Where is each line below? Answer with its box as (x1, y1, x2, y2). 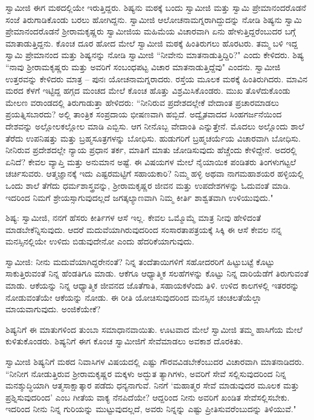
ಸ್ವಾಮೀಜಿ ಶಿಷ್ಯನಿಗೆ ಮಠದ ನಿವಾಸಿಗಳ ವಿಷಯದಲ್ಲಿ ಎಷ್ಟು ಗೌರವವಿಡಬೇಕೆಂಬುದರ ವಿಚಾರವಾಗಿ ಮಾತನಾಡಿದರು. (5, 355, 304, 368)
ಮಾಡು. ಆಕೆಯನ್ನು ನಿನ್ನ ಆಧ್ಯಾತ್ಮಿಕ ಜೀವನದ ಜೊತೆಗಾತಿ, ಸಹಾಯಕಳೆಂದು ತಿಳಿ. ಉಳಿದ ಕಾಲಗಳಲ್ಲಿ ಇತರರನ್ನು (5, 279, 300, 292)
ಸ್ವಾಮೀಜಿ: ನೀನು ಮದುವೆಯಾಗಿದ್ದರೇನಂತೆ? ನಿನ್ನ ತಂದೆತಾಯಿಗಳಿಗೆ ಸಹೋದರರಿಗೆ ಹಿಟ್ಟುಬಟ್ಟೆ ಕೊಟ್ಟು (5, 255, 275, 267)
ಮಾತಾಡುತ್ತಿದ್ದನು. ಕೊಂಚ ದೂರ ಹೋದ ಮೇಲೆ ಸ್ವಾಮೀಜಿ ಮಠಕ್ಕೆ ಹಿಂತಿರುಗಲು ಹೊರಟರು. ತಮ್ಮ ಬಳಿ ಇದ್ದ (5, 36, 298, 49)
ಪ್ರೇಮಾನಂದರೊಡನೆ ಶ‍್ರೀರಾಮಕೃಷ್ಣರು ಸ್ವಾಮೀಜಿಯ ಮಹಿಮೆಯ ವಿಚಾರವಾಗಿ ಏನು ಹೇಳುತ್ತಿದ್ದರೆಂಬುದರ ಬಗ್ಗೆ (5, 25, 296, 38)
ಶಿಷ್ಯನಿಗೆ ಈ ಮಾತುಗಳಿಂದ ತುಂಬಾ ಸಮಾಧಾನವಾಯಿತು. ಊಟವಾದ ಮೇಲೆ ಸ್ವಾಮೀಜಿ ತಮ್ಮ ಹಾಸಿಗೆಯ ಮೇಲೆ (5, 323, 303, 335)
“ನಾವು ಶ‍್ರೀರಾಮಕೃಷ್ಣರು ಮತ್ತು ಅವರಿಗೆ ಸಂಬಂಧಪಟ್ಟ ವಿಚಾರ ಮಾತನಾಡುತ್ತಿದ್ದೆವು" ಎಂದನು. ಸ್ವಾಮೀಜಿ (5, 60, 281, 73)
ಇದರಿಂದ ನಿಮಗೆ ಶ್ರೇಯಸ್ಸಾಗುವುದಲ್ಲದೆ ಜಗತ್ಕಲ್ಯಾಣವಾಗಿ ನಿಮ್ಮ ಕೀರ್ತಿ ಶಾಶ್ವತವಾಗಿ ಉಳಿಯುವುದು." (5, 191, 274, 203)
